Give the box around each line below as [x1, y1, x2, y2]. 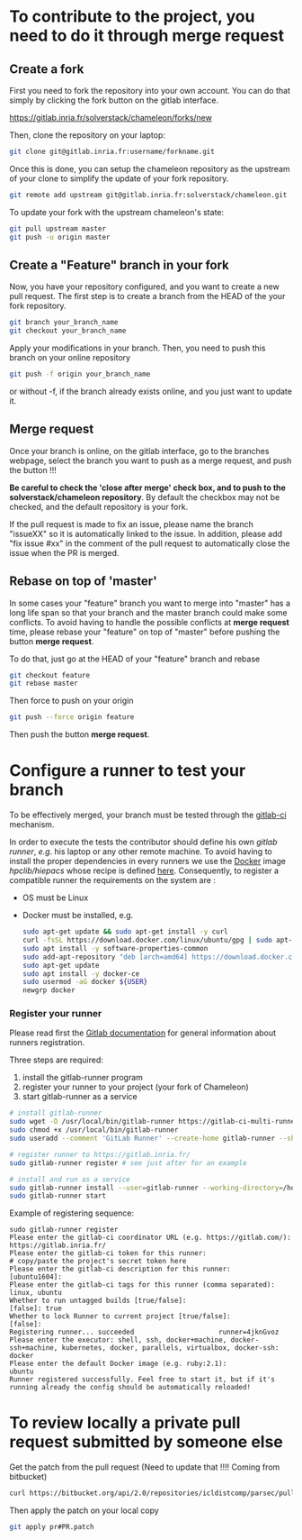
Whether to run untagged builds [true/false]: [9, 1296, 187, 1306]
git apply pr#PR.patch [9, 1523, 94, 1532]
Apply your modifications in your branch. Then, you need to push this [9, 342, 266, 353]
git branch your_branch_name [9, 318, 119, 327]
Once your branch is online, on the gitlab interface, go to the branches [9, 445, 270, 456]
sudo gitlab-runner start [9, 1191, 106, 1200]
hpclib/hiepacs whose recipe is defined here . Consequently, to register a [9, 865, 279, 876]
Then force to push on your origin [9, 696, 134, 706]
